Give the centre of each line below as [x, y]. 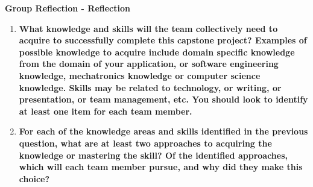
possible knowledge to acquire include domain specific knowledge [157, 52]
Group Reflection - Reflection [68, 8]
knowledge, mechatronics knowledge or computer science [140, 75]
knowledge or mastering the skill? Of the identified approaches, [153, 155]
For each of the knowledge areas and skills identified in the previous [163, 131]
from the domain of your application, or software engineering [149, 64]
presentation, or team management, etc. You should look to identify [163, 99]
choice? [34, 178]
